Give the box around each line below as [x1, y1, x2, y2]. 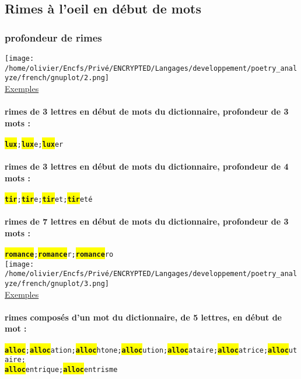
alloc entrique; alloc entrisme [5, 365, 118, 374]
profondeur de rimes [5, 30, 102, 44]
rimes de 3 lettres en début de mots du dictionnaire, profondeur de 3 [5, 105, 289, 118]
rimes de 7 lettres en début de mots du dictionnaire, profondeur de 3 [5, 215, 289, 228]
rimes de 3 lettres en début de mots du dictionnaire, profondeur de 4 [5, 160, 289, 173]
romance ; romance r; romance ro [5, 250, 114, 259]
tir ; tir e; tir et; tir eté [5, 195, 93, 204]
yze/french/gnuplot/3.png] [5, 280, 109, 288]
